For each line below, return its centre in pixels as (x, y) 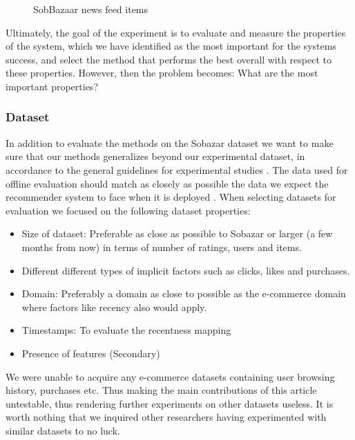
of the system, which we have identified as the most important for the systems (171, 46)
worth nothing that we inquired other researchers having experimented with (166, 417)
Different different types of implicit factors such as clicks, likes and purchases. (186, 270)
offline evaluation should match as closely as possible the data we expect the (167, 183)
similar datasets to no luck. (63, 430)
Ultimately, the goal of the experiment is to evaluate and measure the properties (176, 32)
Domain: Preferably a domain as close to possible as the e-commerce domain (184, 293)
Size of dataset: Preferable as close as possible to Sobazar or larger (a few (177, 233)
